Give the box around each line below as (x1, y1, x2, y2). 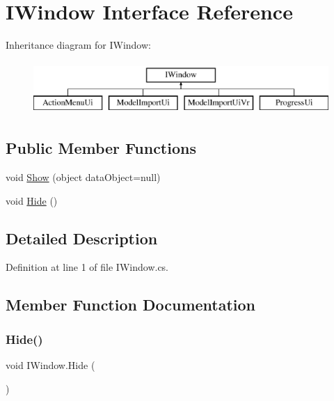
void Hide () (6, 193, 58, 207)
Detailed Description (6, 227, 158, 249)
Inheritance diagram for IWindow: (6, 38, 151, 52)
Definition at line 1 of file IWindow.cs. (6, 260, 169, 274)
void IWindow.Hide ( (6, 358, 95, 372)
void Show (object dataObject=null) (6, 170, 161, 184)
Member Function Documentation (6, 294, 256, 315)
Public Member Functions (6, 137, 196, 159)
